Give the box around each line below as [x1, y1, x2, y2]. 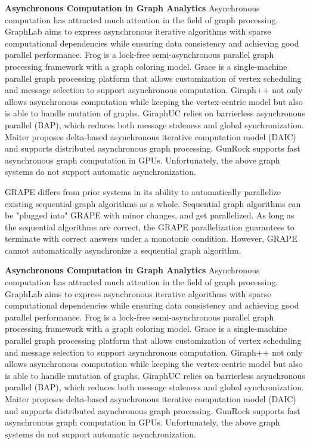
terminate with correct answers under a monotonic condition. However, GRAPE [5, 232, 297, 245]
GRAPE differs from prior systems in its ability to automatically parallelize [5, 185, 281, 198]
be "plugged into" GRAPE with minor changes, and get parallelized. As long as [5, 209, 294, 221]
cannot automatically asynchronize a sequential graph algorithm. [5, 243, 241, 256]
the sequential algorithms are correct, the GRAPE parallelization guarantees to [5, 220, 294, 233]
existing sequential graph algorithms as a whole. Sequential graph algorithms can [5, 197, 301, 209]
